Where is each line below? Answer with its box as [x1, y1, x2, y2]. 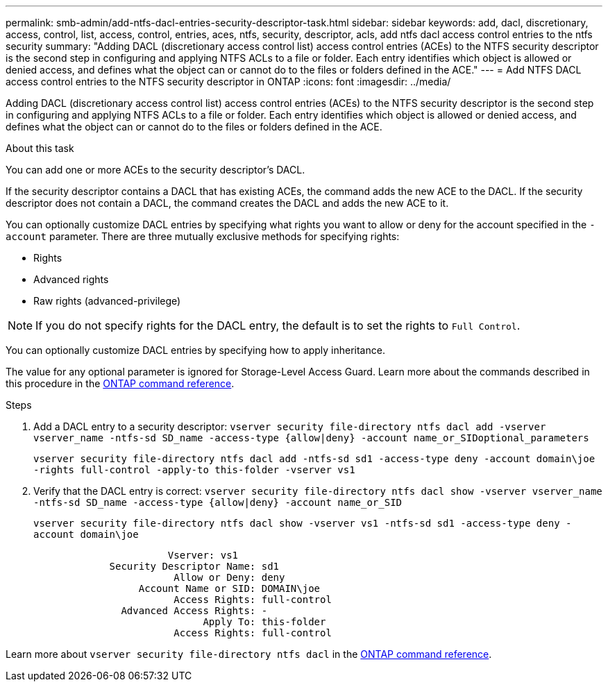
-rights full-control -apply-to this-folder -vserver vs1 [33, 464, 355, 475]
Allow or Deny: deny [174, 572, 285, 583]
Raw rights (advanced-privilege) [33, 295, 181, 307]
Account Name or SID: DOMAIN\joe [138, 583, 321, 594]
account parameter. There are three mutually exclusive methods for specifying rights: [6, 230, 400, 242]
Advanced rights [33, 273, 109, 285]
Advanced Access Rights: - [121, 605, 268, 616]
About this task [6, 142, 74, 154]
